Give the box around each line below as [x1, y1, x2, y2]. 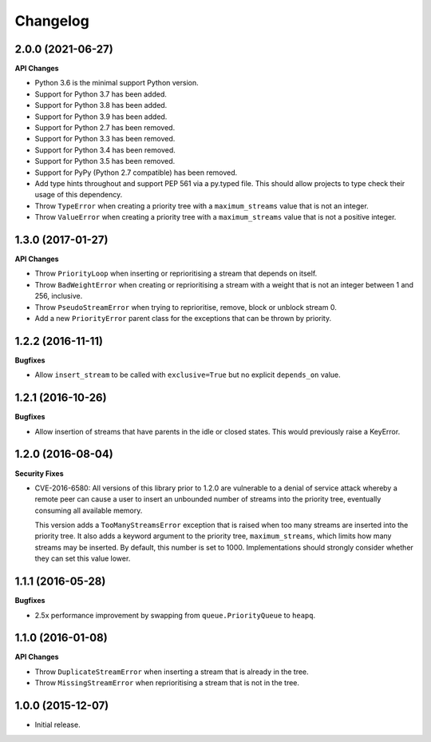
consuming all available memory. [34, 506, 143, 515]
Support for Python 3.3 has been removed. [34, 134, 176, 144]
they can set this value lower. [34, 554, 131, 563]
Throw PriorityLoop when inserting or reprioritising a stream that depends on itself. [34, 268, 318, 279]
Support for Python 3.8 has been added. [34, 101, 168, 110]
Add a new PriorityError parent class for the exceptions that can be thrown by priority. [34, 314, 331, 323]
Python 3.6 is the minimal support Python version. [34, 78, 199, 88]
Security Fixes [14, 468, 64, 478]
